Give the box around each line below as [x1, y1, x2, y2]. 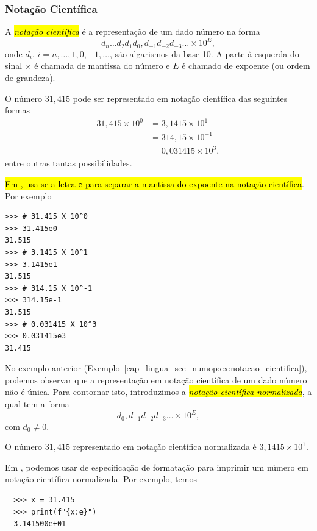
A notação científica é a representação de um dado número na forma [5, 25, 260, 38]
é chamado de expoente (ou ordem [182, 59, 310, 72]
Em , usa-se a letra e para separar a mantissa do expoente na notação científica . [5, 177, 304, 190]
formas [5, 104, 30, 116]
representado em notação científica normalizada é [73, 440, 257, 453]
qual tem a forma [5, 397, 69, 410]
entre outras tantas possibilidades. [5, 157, 132, 169]
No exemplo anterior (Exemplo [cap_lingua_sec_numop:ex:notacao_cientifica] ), [5, 362, 307, 374]
